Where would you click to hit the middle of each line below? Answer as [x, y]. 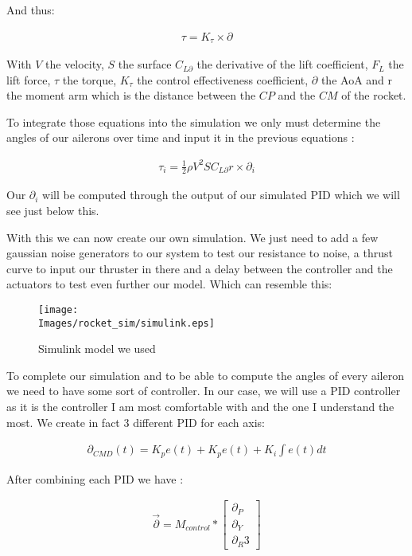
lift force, [29, 79]
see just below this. [53, 210]
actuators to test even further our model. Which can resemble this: [169, 284]
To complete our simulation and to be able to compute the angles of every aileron [205, 375]
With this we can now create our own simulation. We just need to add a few [192, 237]
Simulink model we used [97, 348]
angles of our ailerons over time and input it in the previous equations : [181, 137]
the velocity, [75, 64]
